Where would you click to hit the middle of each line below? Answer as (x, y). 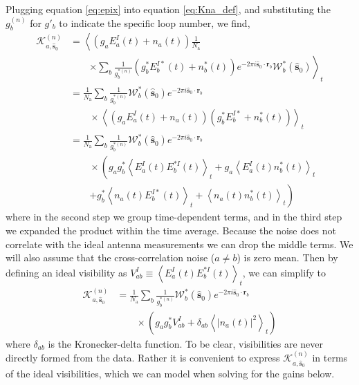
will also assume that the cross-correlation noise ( (110, 257)
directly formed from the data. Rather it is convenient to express (143, 358)
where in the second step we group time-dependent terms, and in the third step (174, 217)
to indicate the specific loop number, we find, (155, 22)
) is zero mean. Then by (287, 257)
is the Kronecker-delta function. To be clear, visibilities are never (186, 343)
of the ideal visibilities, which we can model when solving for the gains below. (170, 374)
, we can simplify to (284, 272)
